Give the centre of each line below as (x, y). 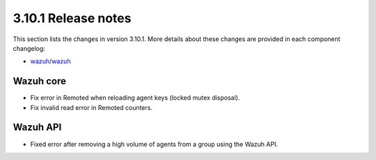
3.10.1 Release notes (72, 18)
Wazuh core (39, 81)
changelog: (29, 48)
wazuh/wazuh (50, 61)
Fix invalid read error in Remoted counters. (92, 107)
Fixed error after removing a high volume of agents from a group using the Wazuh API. (154, 144)
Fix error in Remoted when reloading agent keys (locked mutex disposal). (135, 98)
